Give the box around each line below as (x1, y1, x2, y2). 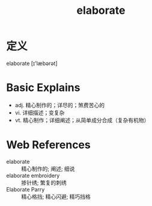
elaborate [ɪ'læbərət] (6, 60, 58, 67)
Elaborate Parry (6, 186, 45, 193)
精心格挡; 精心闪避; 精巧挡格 (21, 193, 91, 200)
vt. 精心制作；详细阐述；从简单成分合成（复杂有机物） (14, 116, 150, 123)
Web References (6, 138, 91, 152)
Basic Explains (6, 81, 81, 95)
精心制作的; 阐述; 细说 (21, 165, 75, 172)
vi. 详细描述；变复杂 (14, 109, 65, 116)
